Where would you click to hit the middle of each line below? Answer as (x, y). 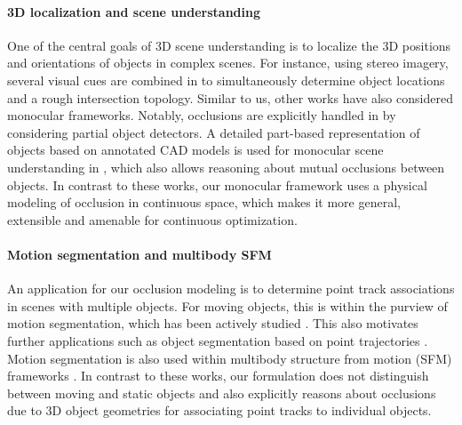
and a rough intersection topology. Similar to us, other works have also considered (230, 97)
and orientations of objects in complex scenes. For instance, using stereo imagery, (228, 63)
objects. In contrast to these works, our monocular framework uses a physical (217, 184)
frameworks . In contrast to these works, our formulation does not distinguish (218, 376)
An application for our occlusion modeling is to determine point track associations (231, 289)
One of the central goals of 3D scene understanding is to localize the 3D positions (229, 45)
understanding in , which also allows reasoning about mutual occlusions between (226, 167)
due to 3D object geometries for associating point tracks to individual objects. (219, 410)
